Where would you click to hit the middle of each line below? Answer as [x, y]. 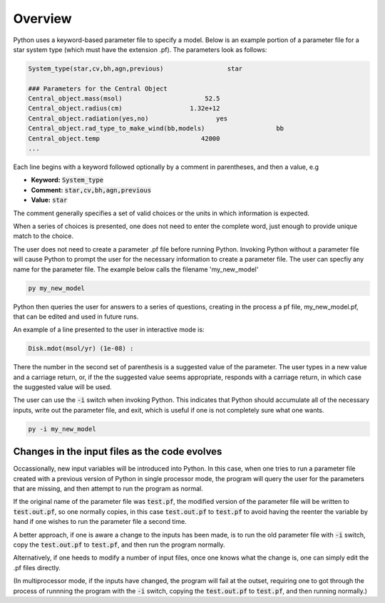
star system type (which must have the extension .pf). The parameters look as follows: [140, 49]
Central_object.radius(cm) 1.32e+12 [124, 108]
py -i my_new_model [62, 429]
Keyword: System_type [67, 180]
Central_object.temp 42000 [124, 138]
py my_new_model [57, 288]
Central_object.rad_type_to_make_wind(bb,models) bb [156, 129]
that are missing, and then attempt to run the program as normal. [108, 489]
